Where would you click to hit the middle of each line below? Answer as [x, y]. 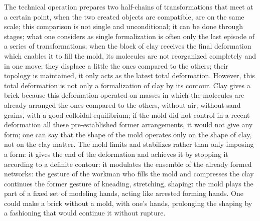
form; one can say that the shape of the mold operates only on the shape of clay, [128, 134]
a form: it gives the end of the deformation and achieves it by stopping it [116, 154]
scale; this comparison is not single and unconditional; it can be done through [124, 26]
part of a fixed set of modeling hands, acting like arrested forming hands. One [124, 193]
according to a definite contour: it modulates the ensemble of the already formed [128, 164]
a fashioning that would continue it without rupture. [85, 213]
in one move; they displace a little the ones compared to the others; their [116, 65]
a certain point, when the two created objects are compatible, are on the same [124, 16]
